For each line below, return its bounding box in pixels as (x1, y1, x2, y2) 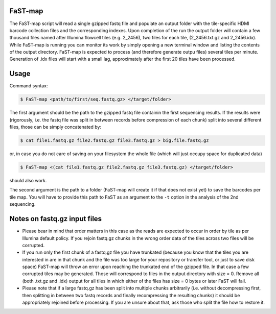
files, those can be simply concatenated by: (9, 124, 102, 130)
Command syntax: (9, 83, 48, 89)
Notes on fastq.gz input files (9, 214, 102, 223)
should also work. (9, 178, 47, 184)
